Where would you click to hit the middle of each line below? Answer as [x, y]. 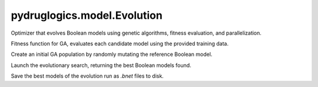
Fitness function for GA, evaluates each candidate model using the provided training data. [120, 43]
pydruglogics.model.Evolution [87, 15]
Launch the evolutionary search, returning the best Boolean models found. [101, 65]
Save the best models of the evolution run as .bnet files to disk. [87, 76]
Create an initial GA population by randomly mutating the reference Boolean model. [112, 54]
